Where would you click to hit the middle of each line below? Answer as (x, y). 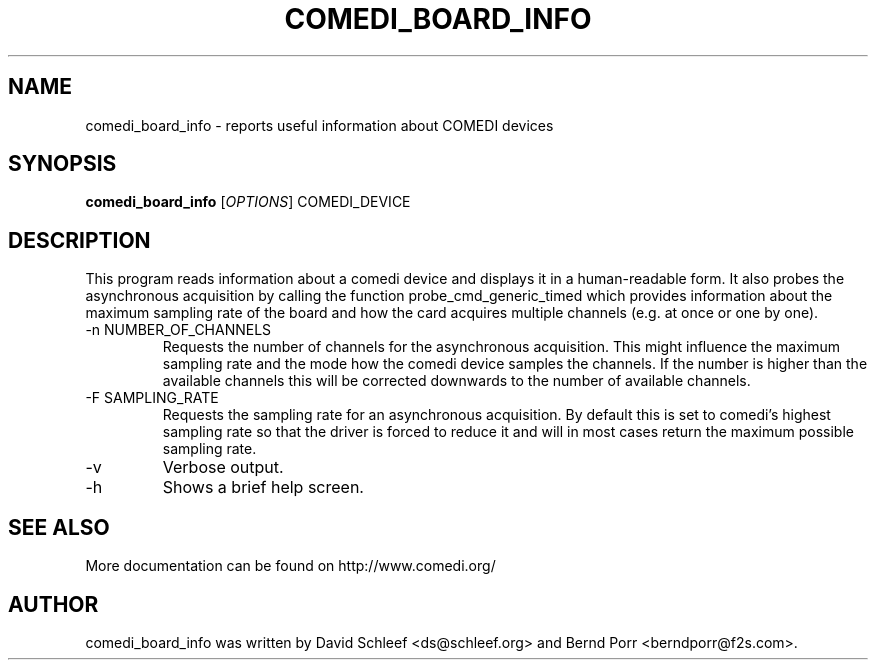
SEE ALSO (59, 527)
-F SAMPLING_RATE (152, 398)
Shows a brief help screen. (263, 487)
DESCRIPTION (79, 240)
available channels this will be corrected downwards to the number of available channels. (456, 381)
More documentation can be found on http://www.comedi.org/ (290, 566)
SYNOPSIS (62, 164)
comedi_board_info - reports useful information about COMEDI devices (319, 125)
